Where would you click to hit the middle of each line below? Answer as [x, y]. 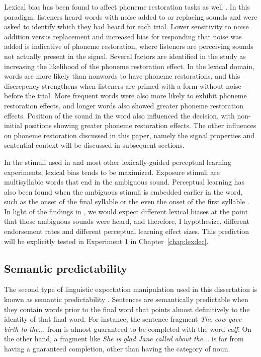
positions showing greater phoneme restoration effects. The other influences [140, 125]
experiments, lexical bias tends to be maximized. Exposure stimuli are [112, 172]
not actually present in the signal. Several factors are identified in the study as [125, 56]
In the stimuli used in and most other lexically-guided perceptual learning [118, 162]
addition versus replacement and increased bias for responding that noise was [123, 36]
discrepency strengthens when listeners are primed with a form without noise [123, 85]
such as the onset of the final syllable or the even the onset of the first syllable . [127, 201]
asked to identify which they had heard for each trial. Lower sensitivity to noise [126, 26]
